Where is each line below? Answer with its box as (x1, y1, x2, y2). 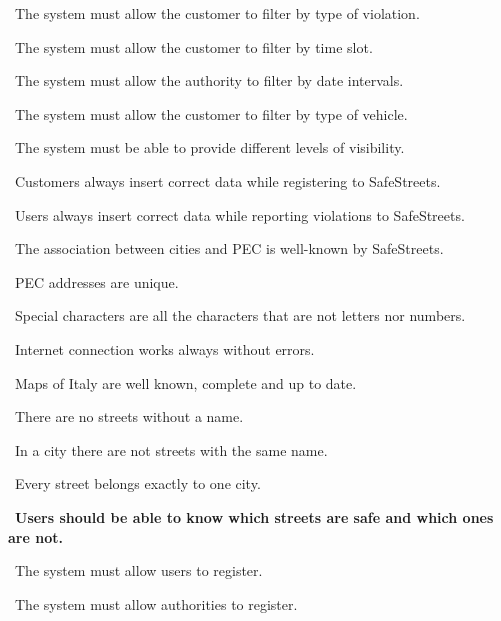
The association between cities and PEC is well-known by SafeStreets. (14, 238, 444, 259)
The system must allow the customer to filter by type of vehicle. (14, 103, 408, 124)
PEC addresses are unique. (14, 271, 179, 292)
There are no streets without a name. (14, 406, 244, 427)
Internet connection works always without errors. (14, 338, 315, 359)
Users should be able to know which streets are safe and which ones (15, 506, 494, 527)
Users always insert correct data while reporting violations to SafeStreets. (14, 204, 465, 225)
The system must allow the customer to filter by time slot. (14, 36, 373, 57)
